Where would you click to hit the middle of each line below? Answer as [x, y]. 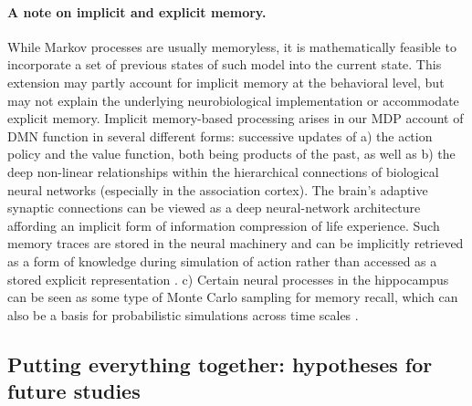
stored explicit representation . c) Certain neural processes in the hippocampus [228, 279]
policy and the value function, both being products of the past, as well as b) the [231, 154]
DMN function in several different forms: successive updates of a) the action [220, 135]
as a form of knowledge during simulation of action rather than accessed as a [222, 260]
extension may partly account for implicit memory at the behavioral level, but [226, 82]
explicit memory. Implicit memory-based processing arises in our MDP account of [236, 118]
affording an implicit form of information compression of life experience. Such [224, 225]
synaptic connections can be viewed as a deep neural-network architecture [214, 208]
